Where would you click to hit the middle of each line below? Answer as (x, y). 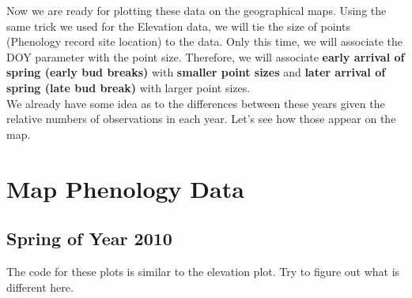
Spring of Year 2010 (89, 238)
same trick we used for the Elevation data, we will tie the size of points (178, 26)
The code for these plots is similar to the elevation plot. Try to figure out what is (203, 271)
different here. (40, 287)
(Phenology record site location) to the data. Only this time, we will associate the (205, 41)
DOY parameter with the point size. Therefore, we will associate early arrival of (206, 56)
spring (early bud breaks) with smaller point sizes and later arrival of (196, 72)
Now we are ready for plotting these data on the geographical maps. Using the (197, 10)
